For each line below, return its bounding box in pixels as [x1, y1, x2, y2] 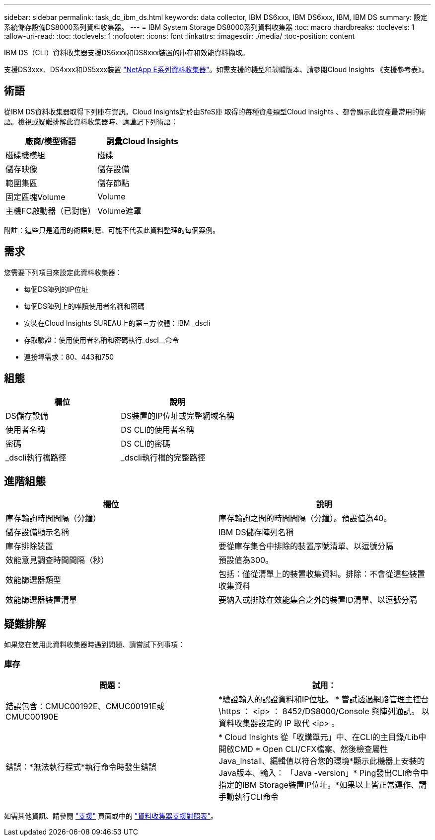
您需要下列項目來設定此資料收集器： [4, 268, 122, 277]
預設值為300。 [218, 555, 274, 565]
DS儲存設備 [5, 410, 48, 421]
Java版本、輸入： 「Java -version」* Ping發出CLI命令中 [218, 767, 429, 778]
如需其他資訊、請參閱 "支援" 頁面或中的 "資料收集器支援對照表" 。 [4, 811, 217, 820]
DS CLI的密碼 [121, 438, 170, 449]
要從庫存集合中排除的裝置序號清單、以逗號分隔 [218, 541, 394, 552]
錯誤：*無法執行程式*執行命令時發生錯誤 [5, 761, 157, 772]
